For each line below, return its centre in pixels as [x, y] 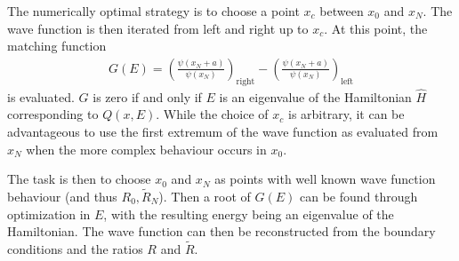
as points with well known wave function [325, 179]
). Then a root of [205, 197]
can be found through [358, 197]
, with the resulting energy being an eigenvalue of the [249, 214]
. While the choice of [212, 114]
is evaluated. [41, 96]
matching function [57, 46]
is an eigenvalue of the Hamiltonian [315, 96]
